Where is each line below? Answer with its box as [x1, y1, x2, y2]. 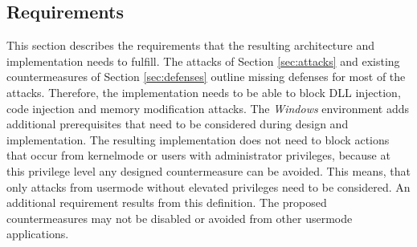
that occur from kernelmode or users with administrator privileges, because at [6, 147, 390, 164]
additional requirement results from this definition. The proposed [6, 194, 327, 211]
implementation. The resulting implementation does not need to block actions [6, 131, 390, 148]
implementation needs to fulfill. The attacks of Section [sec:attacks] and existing [6, 52, 400, 69]
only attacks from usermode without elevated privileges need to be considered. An [6, 178, 411, 195]
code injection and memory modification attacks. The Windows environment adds [6, 99, 409, 116]
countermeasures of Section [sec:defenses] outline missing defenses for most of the [6, 68, 406, 85]
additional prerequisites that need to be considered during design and [6, 115, 349, 132]
